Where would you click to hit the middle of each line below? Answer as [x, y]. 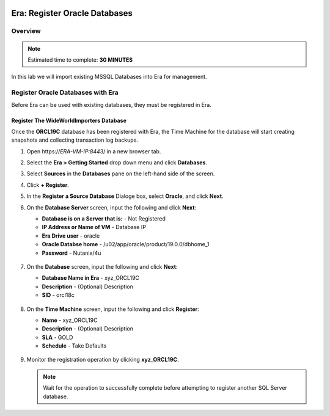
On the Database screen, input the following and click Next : [102, 266]
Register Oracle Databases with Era [65, 93]
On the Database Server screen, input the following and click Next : [112, 207]
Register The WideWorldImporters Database [69, 120]
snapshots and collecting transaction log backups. [75, 140]
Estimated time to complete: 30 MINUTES [80, 60]
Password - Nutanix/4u [71, 253]
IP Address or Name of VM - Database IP [94, 227]
